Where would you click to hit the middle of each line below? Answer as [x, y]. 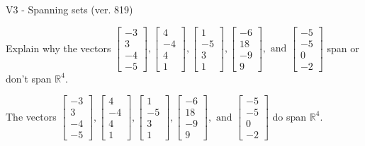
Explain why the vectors [58, 48]
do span [290, 116]
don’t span [29, 78]
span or [343, 48]
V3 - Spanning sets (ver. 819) [69, 9]
